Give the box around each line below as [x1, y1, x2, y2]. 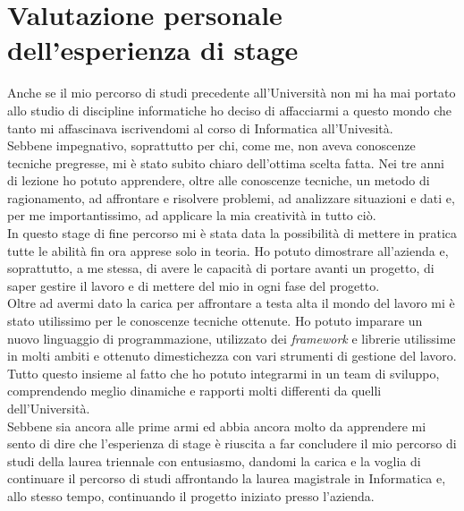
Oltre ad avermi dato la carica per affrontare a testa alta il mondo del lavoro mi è [7, 294, 455, 312]
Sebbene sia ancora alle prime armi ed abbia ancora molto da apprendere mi [7, 416, 426, 435]
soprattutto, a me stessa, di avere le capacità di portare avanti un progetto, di [7, 259, 434, 277]
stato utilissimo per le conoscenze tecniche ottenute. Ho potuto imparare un [7, 311, 423, 330]
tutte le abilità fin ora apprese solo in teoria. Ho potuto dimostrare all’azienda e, [7, 241, 449, 260]
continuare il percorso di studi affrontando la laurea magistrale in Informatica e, [7, 469, 446, 488]
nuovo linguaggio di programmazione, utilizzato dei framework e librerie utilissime [7, 328, 456, 347]
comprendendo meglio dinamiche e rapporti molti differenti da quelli [7, 381, 382, 400]
